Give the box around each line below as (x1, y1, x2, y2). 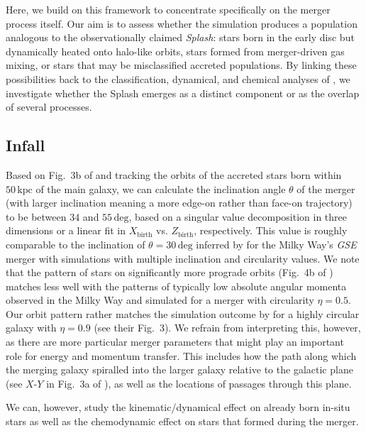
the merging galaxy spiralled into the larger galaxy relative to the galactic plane (6, 362, 353, 377)
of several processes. (6, 99, 92, 114)
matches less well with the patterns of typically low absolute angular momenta (6, 278, 347, 293)
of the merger (296, 181, 355, 196)
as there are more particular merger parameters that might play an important (6, 334, 344, 349)
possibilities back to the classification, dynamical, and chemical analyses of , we (6, 71, 350, 86)
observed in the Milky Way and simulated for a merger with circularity (6, 292, 314, 307)
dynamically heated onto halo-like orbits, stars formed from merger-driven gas (6, 43, 345, 58)
